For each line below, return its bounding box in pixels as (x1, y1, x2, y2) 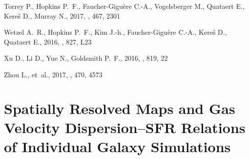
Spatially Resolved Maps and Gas (4, 98, 235, 118)
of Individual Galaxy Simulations (4, 136, 231, 157)
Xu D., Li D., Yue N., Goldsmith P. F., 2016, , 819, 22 (4, 53, 168, 63)
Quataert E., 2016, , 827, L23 (4, 36, 92, 46)
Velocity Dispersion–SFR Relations (4, 117, 246, 137)
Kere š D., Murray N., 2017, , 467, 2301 (4, 10, 121, 21)
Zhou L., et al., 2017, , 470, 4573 (4, 69, 103, 79)
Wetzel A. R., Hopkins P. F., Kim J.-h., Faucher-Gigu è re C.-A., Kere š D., (4, 27, 227, 37)
